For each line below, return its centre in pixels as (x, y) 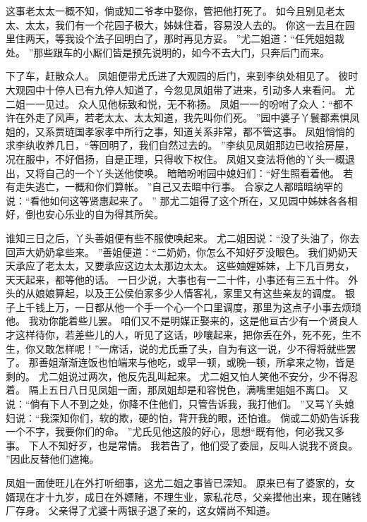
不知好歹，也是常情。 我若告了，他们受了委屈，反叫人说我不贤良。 (203, 445)
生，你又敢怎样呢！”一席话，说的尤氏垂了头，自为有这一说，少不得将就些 (176, 348)
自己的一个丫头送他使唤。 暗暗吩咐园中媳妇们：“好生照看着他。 (192, 172)
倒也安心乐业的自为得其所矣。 (94, 214)
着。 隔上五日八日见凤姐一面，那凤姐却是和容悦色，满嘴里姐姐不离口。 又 (177, 390)
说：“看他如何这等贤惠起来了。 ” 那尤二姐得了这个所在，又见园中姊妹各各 (177, 200)
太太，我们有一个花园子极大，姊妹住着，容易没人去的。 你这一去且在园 (190, 24)
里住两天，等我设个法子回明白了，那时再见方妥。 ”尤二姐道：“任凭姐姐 (170, 38)
